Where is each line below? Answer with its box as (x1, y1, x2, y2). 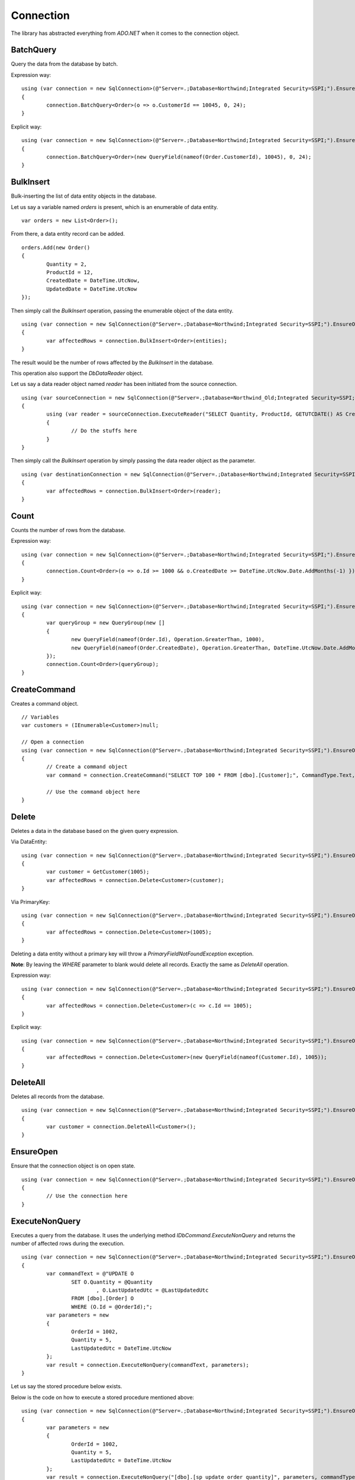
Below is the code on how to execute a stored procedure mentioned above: (11, 1394, 195, 1401)
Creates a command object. (11, 700, 79, 707)
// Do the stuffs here (71, 427, 137, 435)
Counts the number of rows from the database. (11, 526, 126, 533)
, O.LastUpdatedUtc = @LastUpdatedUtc (96, 1287, 209, 1294)
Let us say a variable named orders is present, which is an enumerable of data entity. (11, 203, 218, 210)
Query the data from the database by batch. (11, 60, 118, 67)
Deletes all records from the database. (11, 1093, 105, 1100)
